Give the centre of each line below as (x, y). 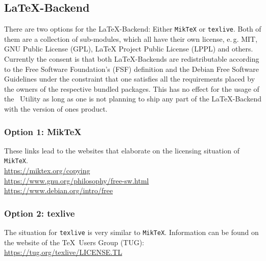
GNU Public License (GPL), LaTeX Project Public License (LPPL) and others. (129, 49)
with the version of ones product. (56, 109)
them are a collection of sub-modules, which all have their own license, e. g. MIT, (131, 38)
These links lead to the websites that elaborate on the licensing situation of (122, 150)
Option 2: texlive (40, 213)
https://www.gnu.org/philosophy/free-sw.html (77, 180)
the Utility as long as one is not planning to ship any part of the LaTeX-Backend (133, 99)
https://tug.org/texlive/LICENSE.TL (63, 252)
